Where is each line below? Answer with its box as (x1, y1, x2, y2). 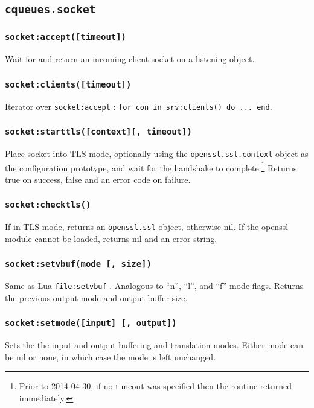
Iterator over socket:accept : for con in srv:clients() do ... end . (5, 100, 272, 112)
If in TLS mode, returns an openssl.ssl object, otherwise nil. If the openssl (5, 220, 289, 233)
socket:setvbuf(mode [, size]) (5, 259, 152, 269)
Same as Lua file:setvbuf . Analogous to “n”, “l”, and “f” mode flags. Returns (5, 279, 304, 292)
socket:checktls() (5, 200, 91, 210)
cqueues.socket (5, 3, 96, 16)
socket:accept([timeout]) (5, 32, 126, 42)
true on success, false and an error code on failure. (5, 173, 191, 185)
